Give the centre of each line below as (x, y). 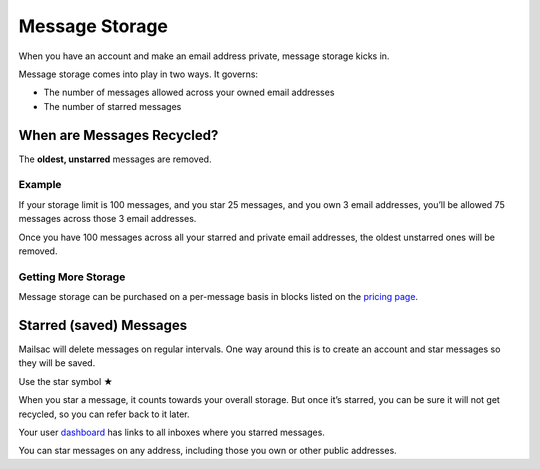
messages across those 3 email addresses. (107, 219)
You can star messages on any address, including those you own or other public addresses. (207, 451)
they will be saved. (57, 363)
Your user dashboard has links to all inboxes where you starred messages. (171, 432)
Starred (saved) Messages (103, 325)
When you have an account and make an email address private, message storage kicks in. (204, 56)
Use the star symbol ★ (66, 381)
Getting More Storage (72, 277)
